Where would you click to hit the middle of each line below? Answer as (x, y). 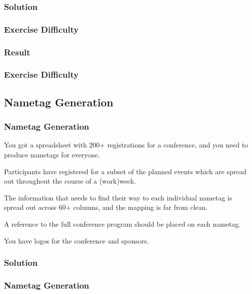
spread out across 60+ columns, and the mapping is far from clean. (106, 207)
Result (17, 52)
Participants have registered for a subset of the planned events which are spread (125, 171)
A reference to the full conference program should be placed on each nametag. (122, 223)
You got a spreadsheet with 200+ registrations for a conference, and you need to (126, 145)
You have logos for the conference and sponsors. (76, 240)
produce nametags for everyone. (52, 154)
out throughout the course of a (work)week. (70, 181)
